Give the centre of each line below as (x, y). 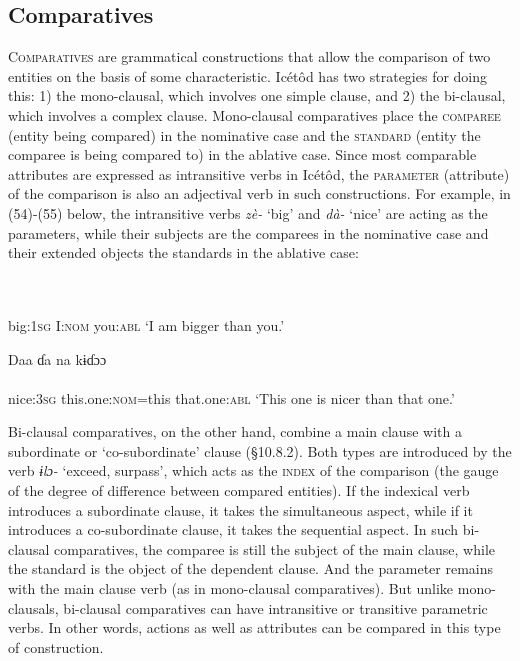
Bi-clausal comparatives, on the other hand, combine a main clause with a (235, 431)
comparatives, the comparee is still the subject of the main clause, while (274, 548)
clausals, (33, 607)
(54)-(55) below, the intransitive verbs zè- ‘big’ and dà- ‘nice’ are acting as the (248, 212)
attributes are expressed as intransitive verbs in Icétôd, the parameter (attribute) (259, 173)
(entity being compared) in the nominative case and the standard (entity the (244, 134)
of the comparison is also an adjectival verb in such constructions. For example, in (259, 193)
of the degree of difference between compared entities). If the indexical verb (239, 490)
